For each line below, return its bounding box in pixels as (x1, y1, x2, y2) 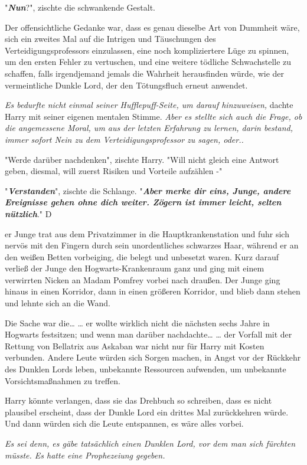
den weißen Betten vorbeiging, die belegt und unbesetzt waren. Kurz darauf (5, 250, 279, 263)
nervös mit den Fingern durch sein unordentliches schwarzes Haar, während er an (5, 239, 299, 251)
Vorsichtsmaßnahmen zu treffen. (5, 374, 120, 387)
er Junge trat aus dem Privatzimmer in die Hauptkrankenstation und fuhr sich (5, 227, 289, 240)
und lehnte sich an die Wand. (5, 297, 110, 309)
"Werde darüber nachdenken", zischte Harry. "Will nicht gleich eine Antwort (5, 153, 279, 165)
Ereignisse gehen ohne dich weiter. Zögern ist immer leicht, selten (5, 196, 282, 208)
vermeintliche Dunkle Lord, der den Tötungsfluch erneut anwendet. (5, 78, 248, 91)
